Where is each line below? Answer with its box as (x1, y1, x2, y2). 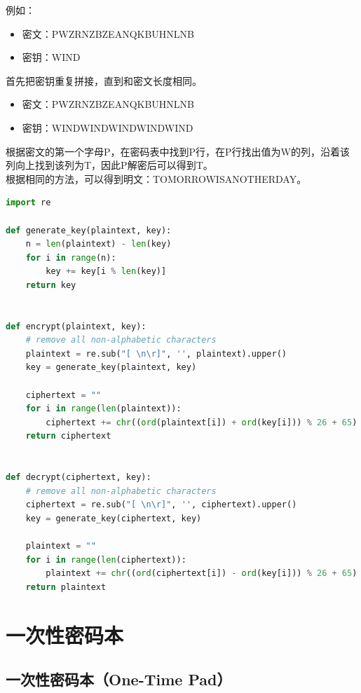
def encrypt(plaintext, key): (6, 321, 147, 331)
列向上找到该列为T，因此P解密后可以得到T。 (6, 158, 213, 172)
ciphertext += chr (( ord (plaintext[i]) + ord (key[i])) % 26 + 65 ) (46, 417, 357, 427)
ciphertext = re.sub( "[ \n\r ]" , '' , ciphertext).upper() (25, 500, 297, 510)
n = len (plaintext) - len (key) (25, 239, 172, 249)
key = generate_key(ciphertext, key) (25, 514, 202, 523)
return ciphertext (25, 431, 111, 441)
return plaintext (25, 582, 107, 592)
